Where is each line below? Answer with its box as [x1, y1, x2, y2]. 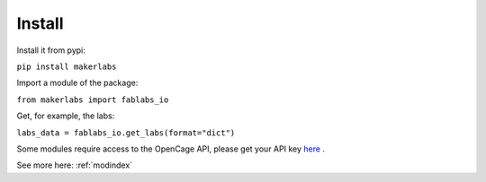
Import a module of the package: [16, 77, 139, 89]
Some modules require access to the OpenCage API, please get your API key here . [16, 143, 326, 154]
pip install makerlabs [16, 61, 117, 72]
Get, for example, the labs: [16, 110, 115, 121]
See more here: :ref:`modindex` [16, 160, 133, 170]
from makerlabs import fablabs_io [16, 94, 169, 105]
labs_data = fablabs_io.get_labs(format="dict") [16, 127, 236, 138]
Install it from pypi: [16, 45, 85, 56]
